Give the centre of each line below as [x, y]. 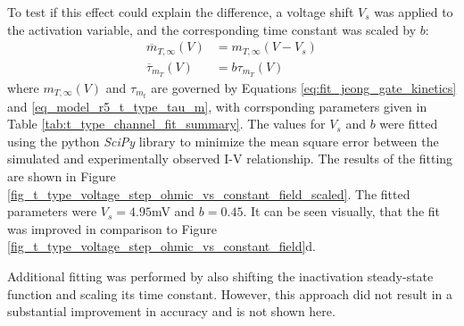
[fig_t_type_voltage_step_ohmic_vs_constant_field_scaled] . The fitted [209, 193]
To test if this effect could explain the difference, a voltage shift [181, 12]
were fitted [409, 124]
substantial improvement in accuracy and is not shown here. [171, 311]
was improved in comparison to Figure [112, 228]
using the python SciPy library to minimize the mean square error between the [223, 141]
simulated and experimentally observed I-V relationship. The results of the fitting [230, 159]
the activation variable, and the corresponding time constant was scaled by [212, 29]
